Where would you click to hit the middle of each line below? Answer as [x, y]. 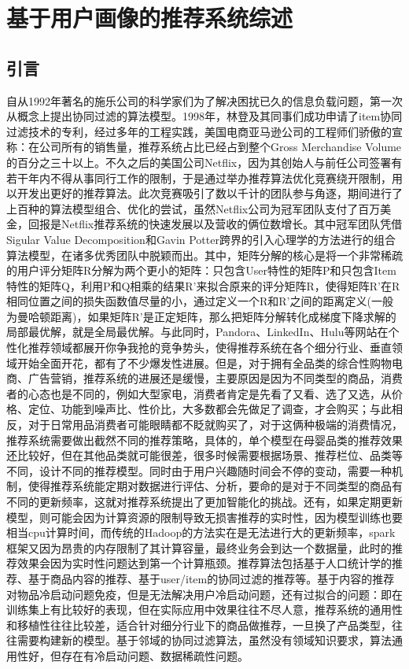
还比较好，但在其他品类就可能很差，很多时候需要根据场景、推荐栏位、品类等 [204, 455]
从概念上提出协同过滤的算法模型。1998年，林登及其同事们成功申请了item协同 [204, 116]
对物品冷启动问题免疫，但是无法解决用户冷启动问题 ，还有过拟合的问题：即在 [204, 594]
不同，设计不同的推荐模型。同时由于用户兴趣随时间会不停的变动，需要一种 [199, 470]
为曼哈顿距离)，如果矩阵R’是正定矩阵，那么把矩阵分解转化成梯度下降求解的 [201, 316]
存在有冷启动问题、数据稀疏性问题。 [155, 655]
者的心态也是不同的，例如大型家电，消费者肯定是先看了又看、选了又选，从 [199, 393]
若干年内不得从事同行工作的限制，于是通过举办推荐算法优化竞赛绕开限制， [199, 177]
